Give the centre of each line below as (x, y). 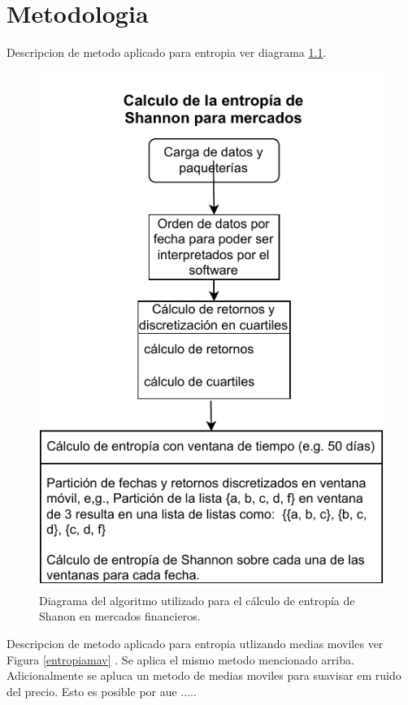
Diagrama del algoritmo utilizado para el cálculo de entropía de (197, 600)
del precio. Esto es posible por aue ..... (102, 691)
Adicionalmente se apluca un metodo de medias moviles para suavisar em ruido (204, 675)
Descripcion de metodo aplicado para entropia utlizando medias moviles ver (195, 643)
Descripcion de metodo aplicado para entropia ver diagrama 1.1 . (167, 52)
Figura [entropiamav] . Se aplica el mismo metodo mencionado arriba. (180, 659)
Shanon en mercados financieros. (120, 616)
